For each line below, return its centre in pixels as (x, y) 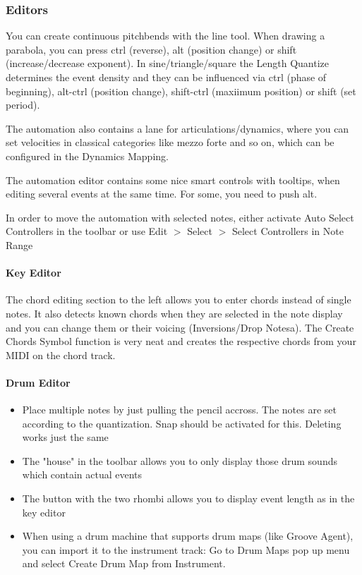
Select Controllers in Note (288, 231)
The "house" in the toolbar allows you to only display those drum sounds (180, 460)
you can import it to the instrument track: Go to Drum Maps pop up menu (186, 549)
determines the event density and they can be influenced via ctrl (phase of (166, 77)
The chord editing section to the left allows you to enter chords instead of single (179, 299)
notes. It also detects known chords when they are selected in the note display (174, 313)
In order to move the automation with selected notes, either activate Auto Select (180, 217)
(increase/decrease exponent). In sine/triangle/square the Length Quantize (167, 63)
